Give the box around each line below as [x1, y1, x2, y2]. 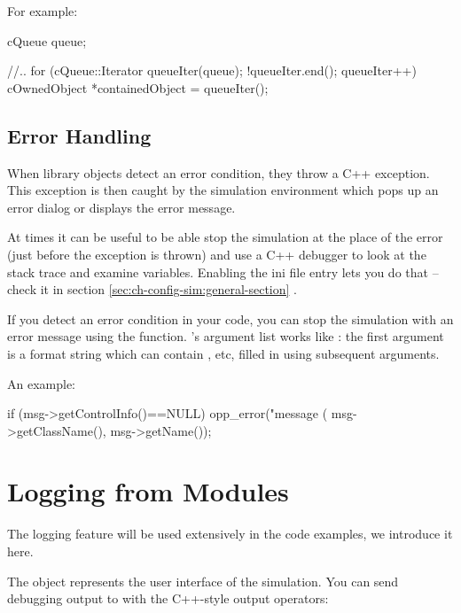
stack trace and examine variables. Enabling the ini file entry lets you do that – [7, 262, 439, 281]
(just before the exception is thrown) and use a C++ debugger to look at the [7, 244, 426, 263]
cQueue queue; [7, 31, 87, 50]
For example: [7, 2, 78, 19]
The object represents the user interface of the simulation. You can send [7, 571, 399, 590]
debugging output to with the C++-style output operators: [7, 589, 329, 608]
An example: [7, 374, 75, 392]
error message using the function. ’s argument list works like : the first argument [7, 327, 444, 345]
